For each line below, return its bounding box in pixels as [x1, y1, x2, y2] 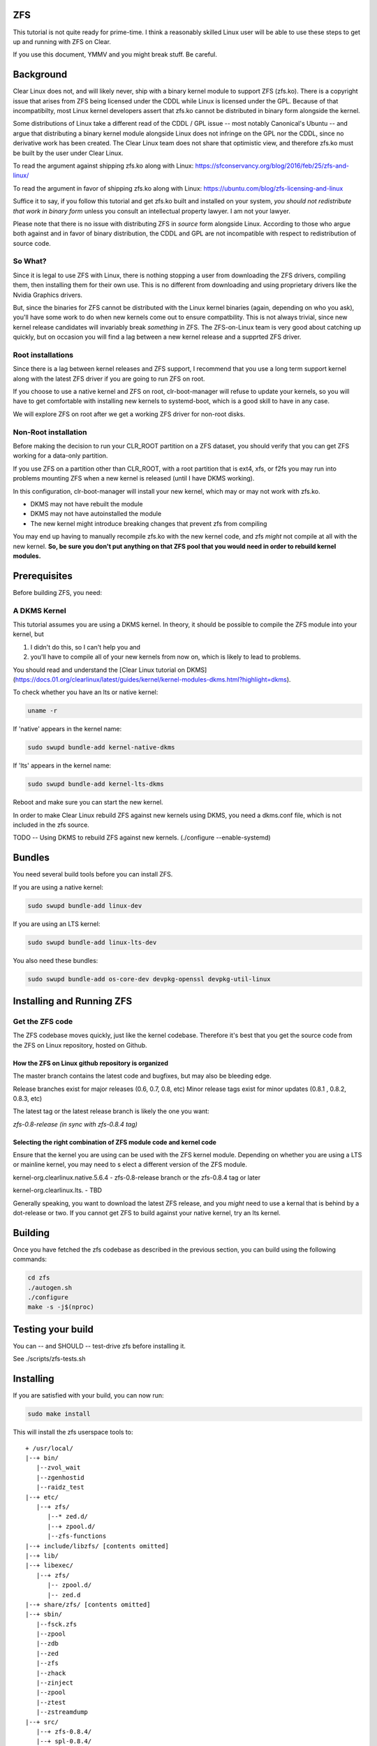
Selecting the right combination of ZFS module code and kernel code [13, 1138, 216, 1146]
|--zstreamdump [36, 1708, 89, 1716]
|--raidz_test [36, 1483, 84, 1491]
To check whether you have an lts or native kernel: [13, 688, 158, 696]
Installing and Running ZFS [13, 995, 133, 1007]
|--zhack [36, 1669, 66, 1677]
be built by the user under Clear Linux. [13, 149, 124, 157]
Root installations [13, 350, 73, 360]
